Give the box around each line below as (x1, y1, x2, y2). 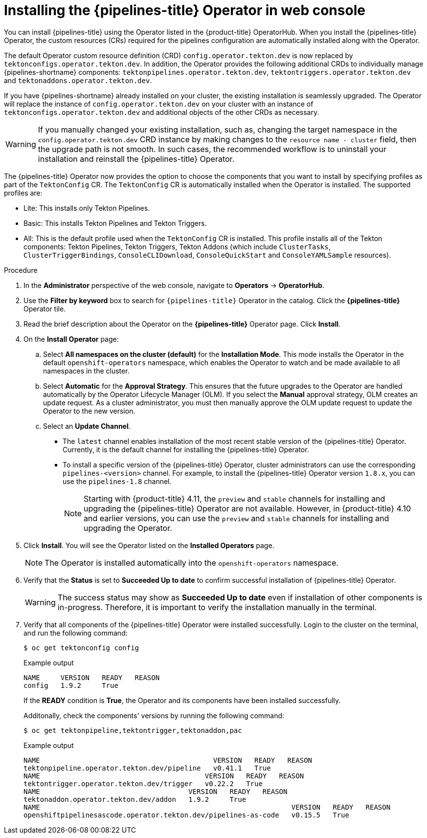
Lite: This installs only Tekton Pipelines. (23, 203, 150, 212)
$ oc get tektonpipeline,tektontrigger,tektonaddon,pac (23, 726, 242, 734)
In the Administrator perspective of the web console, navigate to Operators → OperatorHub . (23, 281, 324, 289)
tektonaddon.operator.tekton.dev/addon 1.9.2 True (23, 795, 247, 803)
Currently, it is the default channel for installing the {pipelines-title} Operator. (63, 445, 309, 454)
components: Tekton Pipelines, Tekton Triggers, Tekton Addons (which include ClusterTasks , (23, 242, 331, 251)
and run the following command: (23, 628, 128, 637)
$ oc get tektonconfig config (23, 643, 139, 652)
